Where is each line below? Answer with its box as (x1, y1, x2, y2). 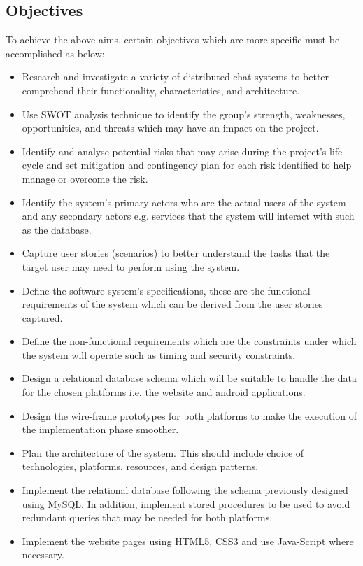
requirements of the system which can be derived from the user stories (22, 297, 323, 311)
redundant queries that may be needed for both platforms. (22, 510, 273, 525)
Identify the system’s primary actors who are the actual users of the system (22, 194, 346, 209)
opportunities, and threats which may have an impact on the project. (22, 120, 319, 135)
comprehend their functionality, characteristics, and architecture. (22, 83, 300, 97)
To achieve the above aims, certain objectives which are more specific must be (6, 32, 340, 47)
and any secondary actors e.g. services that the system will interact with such (22, 208, 355, 223)
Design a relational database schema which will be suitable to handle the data (22, 371, 357, 385)
